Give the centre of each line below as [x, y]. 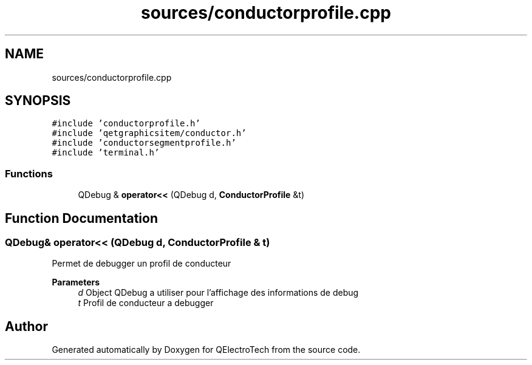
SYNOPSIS [38, 101]
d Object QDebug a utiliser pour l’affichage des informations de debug [218, 293]
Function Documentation [81, 218]
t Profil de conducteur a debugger [146, 303]
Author [26, 326]
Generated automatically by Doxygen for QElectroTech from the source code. [206, 350]
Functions [29, 173]
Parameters [76, 282]
